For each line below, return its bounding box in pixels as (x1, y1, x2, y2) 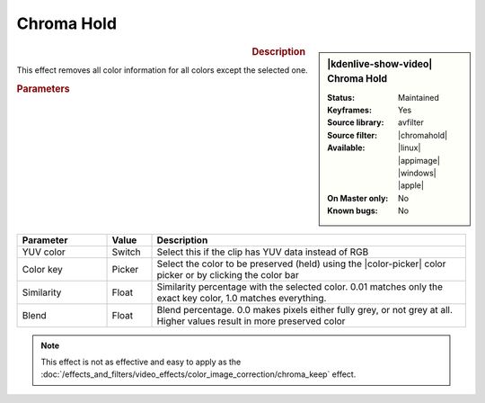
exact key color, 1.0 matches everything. (156, 291, 327, 304)
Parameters (16, 82, 71, 94)
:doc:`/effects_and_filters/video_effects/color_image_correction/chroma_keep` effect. (40, 369, 357, 380)
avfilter (398, 117, 424, 128)
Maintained (398, 92, 440, 103)
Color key (22, 263, 63, 275)
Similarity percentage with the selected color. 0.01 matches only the (156, 280, 444, 292)
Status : (327, 92, 355, 103)
